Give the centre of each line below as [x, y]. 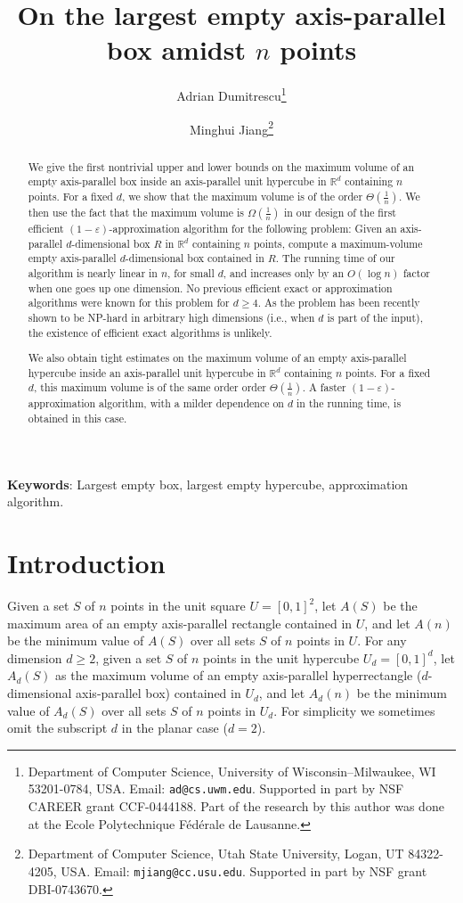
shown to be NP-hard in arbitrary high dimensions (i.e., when [171, 317]
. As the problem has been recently [339, 303]
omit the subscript [57, 728]
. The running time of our [335, 258]
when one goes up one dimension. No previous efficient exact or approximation [210, 287]
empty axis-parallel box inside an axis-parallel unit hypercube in [177, 181]
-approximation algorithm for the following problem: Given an [253, 228]
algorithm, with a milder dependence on [191, 403]
